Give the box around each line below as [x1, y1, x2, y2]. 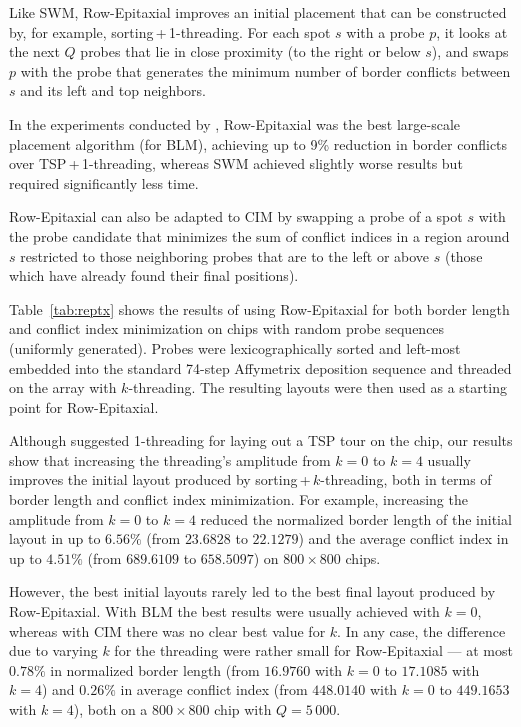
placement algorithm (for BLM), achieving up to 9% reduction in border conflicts [9, 133, 508, 154]
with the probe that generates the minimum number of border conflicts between [20, 60, 511, 81]
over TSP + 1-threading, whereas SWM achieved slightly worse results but [9, 153, 463, 174]
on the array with [9, 377, 117, 398]
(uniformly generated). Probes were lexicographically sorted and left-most [9, 337, 461, 358]
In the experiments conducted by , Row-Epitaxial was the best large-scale [9, 113, 461, 134]
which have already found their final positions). [9, 265, 299, 286]
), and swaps [431, 41, 509, 62]
